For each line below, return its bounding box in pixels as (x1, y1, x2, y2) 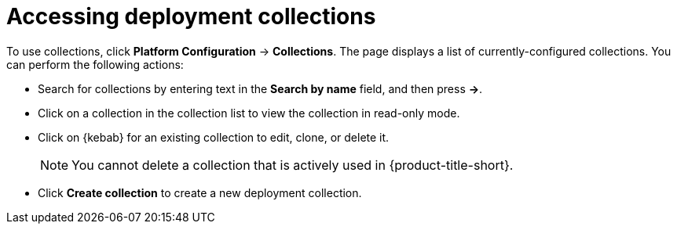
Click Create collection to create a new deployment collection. (38, 185, 362, 199)
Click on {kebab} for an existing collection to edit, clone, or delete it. (38, 130, 390, 144)
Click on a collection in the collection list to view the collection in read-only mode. (38, 106, 460, 120)
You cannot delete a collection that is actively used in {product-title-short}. (71, 156, 514, 173)
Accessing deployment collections (6, 3, 376, 30)
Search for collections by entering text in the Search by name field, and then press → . (38, 81, 483, 95)
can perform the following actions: (6, 57, 184, 71)
